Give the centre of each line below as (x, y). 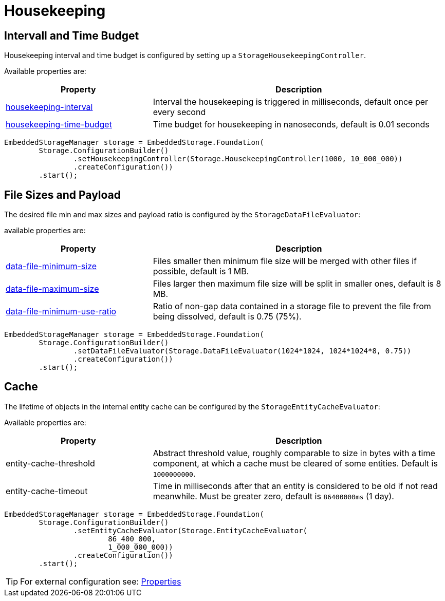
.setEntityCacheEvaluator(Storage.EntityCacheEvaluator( (190, 530)
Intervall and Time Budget (72, 35)
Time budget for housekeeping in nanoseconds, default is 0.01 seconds (291, 125)
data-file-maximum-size (52, 289)
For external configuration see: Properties (101, 581)
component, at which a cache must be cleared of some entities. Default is (295, 463)
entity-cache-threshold (50, 463)
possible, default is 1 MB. (201, 271)
